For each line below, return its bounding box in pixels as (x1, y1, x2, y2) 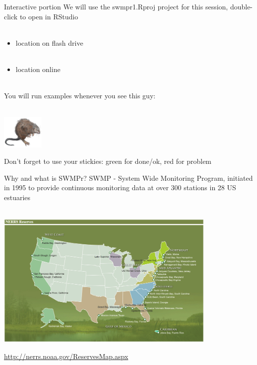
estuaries (4, 192, 31, 202)
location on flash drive (15, 37, 83, 48)
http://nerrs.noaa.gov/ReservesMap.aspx (4, 351, 128, 361)
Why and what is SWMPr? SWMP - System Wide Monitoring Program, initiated (4, 172, 253, 183)
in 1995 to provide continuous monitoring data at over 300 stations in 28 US (4, 182, 236, 193)
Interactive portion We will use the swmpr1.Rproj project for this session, (4, 1, 228, 11)
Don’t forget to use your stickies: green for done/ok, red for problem (4, 156, 212, 166)
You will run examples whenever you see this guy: (4, 90, 156, 101)
